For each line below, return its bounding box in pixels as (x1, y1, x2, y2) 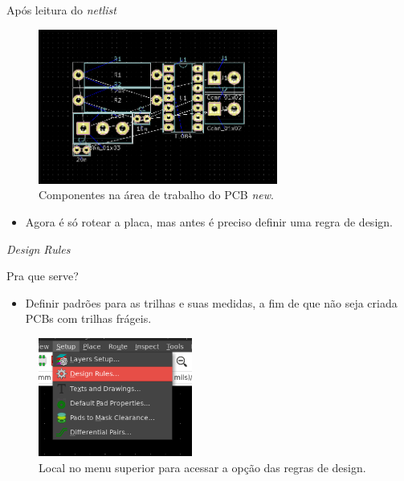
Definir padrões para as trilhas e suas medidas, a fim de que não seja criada (25, 294, 398, 311)
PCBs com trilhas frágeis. (25, 310, 152, 327)
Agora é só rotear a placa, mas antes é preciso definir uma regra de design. (25, 214, 393, 230)
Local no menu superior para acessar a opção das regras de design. (39, 459, 366, 475)
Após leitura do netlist (6, 2, 116, 18)
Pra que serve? (6, 267, 79, 284)
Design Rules (6, 240, 71, 257)
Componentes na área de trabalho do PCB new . (39, 186, 274, 203)
